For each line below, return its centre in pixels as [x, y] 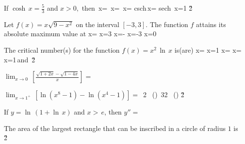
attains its [211, 24]
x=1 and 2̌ [20, 59]
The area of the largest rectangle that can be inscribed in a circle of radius [115, 128]
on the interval [98, 24]
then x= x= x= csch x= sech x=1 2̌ [137, 8]
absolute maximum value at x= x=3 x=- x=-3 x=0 [80, 34]
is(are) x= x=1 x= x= [208, 50]
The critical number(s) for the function [62, 50]
